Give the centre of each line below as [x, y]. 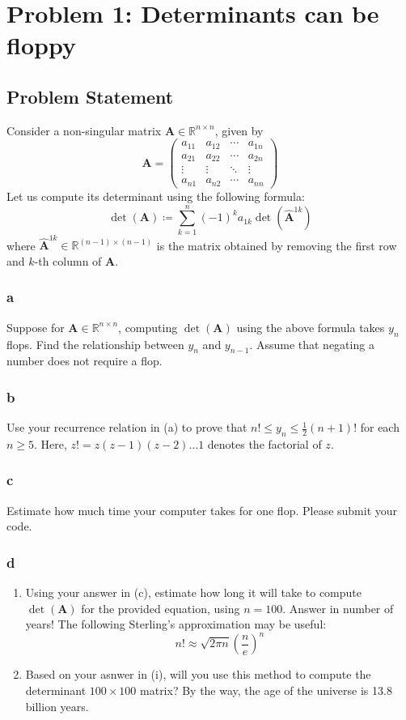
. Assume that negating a [312, 344]
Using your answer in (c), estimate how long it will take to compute [194, 592]
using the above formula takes [311, 327]
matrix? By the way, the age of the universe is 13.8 [266, 690]
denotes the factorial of [264, 443]
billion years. [57, 706]
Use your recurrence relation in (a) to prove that [127, 427]
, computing [148, 327]
